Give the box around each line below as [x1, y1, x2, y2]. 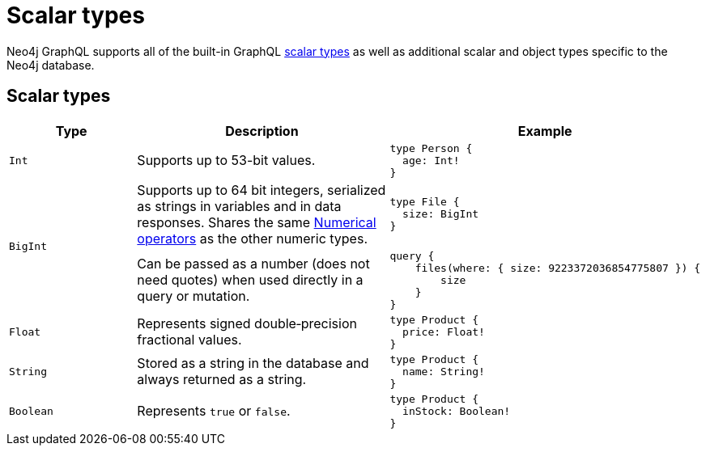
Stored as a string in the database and [137, 355, 369, 372]
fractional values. [137, 332, 242, 349]
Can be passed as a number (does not [137, 256, 370, 272]
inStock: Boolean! [402, 404, 511, 417]
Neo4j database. [6, 57, 95, 72]
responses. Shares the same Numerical [137, 213, 376, 230]
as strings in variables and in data [137, 197, 342, 214]
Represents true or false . [137, 403, 291, 420]
